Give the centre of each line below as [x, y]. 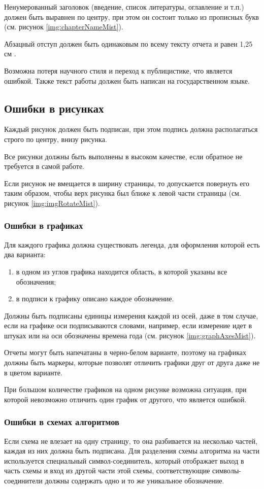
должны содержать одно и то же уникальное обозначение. [135, 481]
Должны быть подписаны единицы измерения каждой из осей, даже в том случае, [131, 315]
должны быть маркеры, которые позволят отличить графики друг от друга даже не [132, 362]
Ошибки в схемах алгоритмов [62, 422]
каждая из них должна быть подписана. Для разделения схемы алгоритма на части [132, 451]
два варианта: [25, 254]
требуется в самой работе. [44, 166]
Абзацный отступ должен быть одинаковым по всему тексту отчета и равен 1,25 [128, 43]
